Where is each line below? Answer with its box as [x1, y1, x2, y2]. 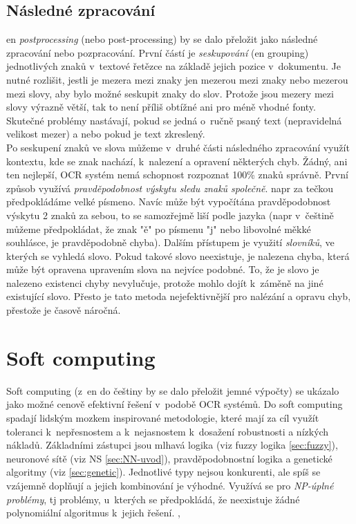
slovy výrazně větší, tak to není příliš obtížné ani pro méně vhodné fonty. [6, 100, 316, 114]
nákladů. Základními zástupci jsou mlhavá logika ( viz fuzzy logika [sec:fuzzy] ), [6, 438, 338, 452]
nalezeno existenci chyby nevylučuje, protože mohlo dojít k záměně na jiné [6, 275, 324, 290]
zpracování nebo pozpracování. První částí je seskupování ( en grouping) [6, 45, 309, 59]
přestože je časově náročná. [6, 303, 121, 317]
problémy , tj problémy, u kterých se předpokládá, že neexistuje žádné [6, 492, 300, 506]
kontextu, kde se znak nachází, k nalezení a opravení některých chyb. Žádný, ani [6, 153, 348, 168]
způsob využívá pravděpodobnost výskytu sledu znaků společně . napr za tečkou [6, 180, 333, 195]
